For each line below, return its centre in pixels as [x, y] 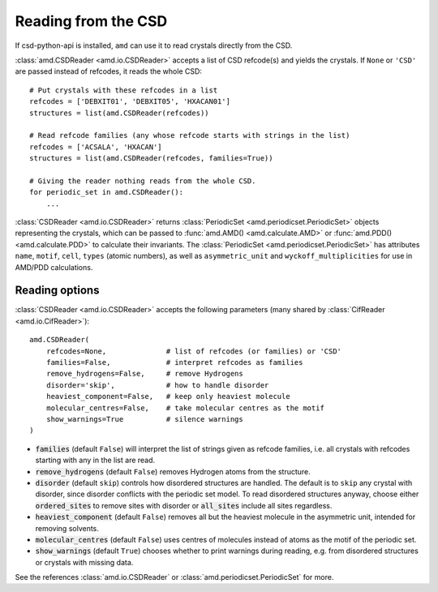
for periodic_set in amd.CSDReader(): [107, 192]
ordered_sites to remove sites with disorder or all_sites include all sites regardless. [184, 505]
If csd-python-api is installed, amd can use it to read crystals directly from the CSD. [154, 45]
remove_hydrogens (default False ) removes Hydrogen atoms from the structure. [173, 471]
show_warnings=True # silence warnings [144, 419]
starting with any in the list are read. [95, 460]
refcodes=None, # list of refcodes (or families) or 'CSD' [194, 351]
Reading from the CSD [91, 21]
